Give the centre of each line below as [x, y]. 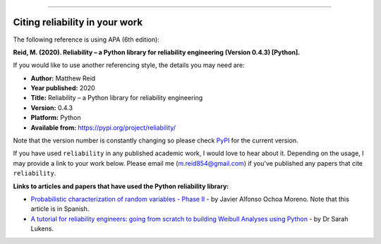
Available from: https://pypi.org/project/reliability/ [103, 128]
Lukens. [42, 228]
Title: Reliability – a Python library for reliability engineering [117, 98]
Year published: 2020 [63, 88]
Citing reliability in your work [78, 22]
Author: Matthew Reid [63, 78]
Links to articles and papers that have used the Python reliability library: [121, 186]
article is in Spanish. [60, 209]
